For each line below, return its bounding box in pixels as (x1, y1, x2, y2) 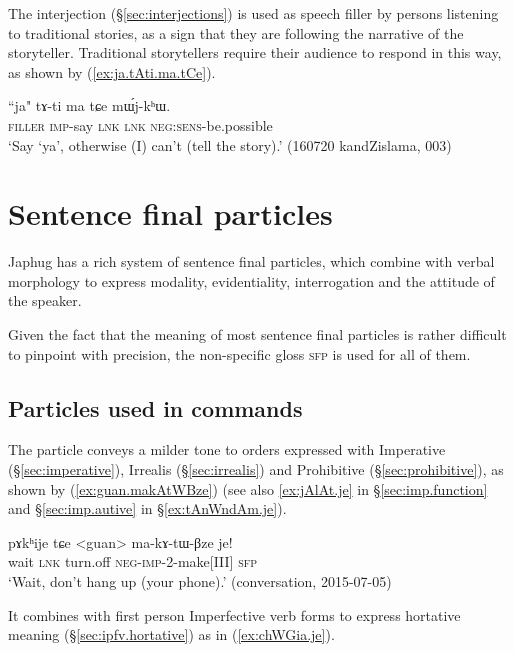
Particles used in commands (8, 392, 303, 423)
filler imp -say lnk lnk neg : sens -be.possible (8, 114, 273, 135)
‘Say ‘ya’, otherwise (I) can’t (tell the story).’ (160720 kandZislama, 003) (8, 134, 452, 155)
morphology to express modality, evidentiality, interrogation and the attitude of (8, 270, 495, 291)
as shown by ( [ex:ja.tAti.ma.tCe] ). (8, 61, 216, 82)
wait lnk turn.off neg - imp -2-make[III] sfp (8, 551, 258, 572)
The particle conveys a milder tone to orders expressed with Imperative (8, 439, 446, 460)
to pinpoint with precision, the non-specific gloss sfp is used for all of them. (8, 343, 471, 364)
